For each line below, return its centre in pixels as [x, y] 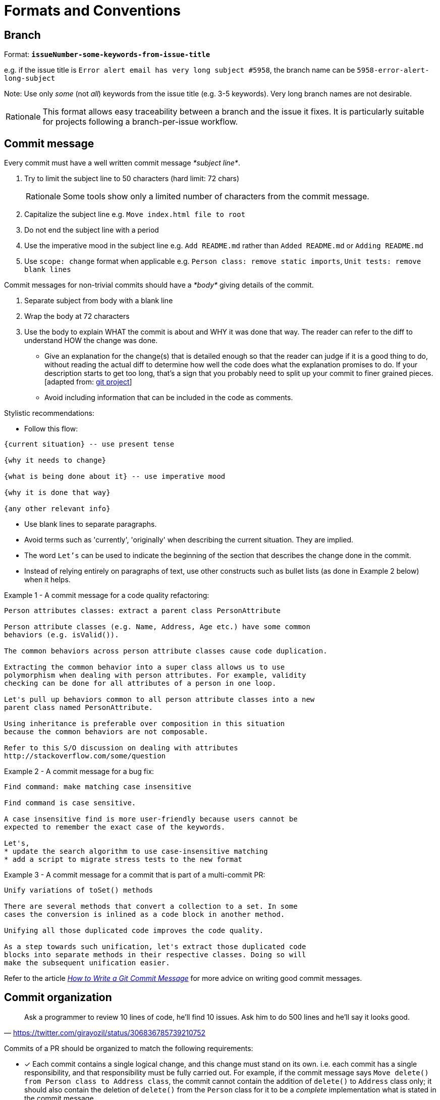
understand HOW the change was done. [91, 341]
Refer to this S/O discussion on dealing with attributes [121, 748]
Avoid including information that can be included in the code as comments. [169, 398]
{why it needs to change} [55, 460]
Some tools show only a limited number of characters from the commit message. [216, 197]
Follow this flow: [51, 429]
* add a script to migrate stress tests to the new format [123, 860]
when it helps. [47, 580]
